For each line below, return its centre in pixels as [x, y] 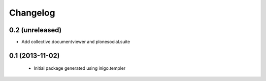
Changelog [32, 13]
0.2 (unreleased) [35, 30]
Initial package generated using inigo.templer [80, 68]
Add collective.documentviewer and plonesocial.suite [76, 42]
